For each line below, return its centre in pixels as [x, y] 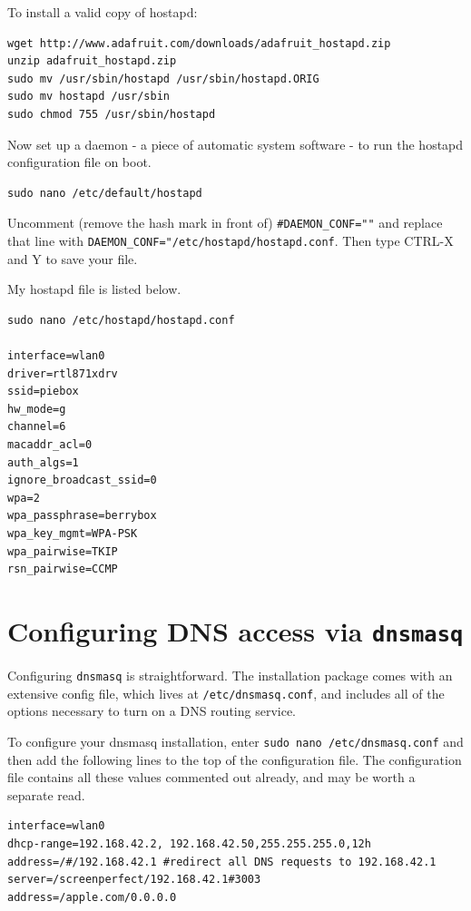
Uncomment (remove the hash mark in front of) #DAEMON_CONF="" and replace [225, 223]
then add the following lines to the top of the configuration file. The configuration [235, 759]
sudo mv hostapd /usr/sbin [88, 97]
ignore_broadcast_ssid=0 [82, 480]
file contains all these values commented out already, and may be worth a [211, 777]
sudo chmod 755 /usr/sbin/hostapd [112, 114]
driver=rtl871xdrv [63, 373]
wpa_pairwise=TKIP [63, 551]
